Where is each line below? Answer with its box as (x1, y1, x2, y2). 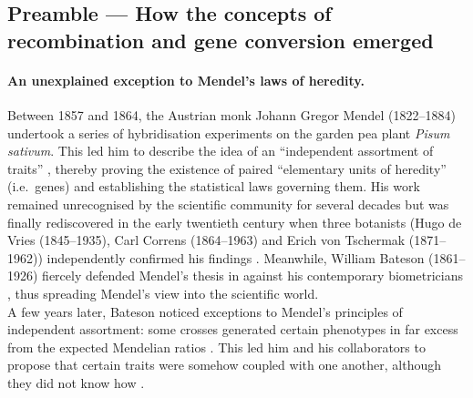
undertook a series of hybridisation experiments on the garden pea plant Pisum (7, 123, 450, 142)
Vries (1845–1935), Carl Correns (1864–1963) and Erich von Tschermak (7, 230, 406, 250)
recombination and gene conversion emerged (7, 26, 434, 54)
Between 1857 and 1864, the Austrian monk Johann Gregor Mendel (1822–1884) (7, 105, 456, 124)
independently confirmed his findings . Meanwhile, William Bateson (46, 248, 425, 267)
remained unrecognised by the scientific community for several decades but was (7, 194, 449, 213)
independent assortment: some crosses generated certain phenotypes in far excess (7, 320, 458, 339)
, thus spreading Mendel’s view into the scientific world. (7, 283, 319, 302)
